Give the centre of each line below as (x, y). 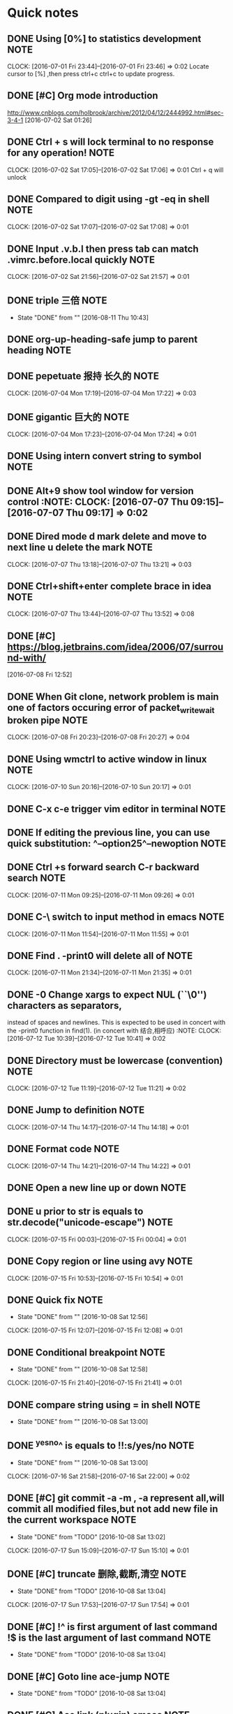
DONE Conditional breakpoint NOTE (86, 1352)
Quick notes (43, 13)
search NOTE (37, 878)
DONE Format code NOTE (63, 1149)
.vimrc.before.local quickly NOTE (81, 260)
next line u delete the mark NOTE (80, 548)
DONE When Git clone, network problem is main (113, 697)
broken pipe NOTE (48, 720)
